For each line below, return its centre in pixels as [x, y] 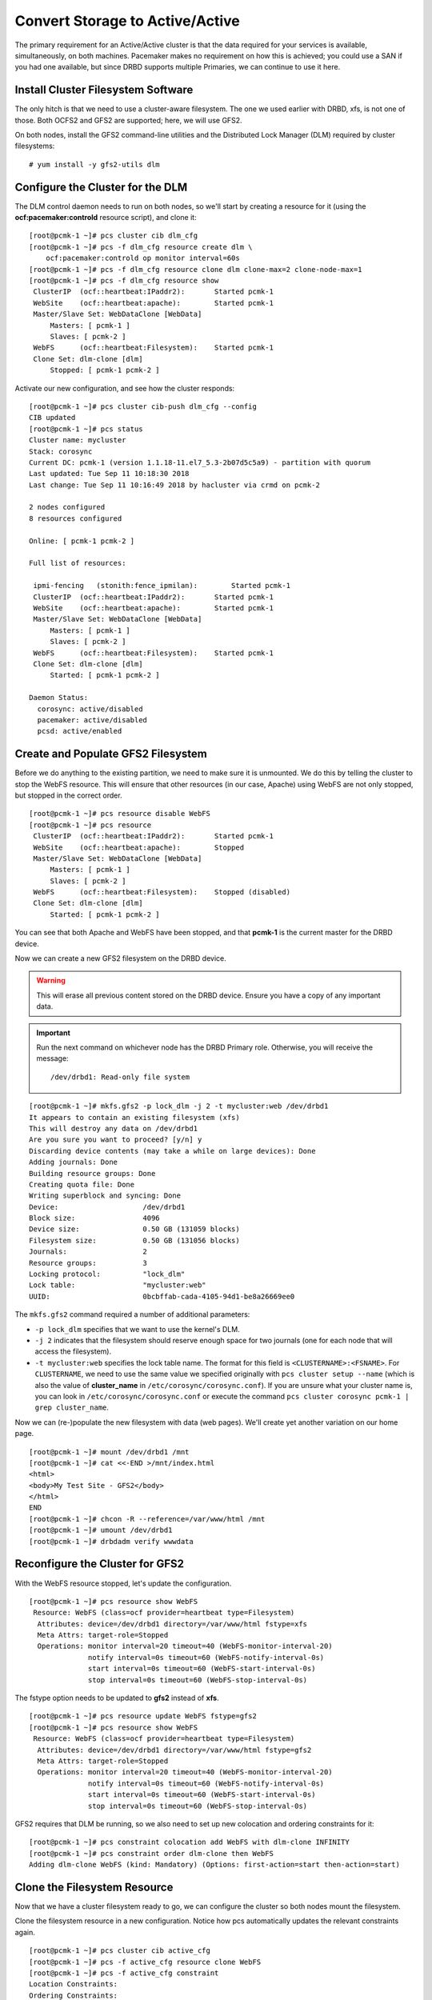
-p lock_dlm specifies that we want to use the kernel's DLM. [137, 1329]
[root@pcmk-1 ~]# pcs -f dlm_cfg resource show [124, 281]
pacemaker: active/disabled [92, 720]
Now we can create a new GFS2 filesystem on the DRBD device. [121, 958]
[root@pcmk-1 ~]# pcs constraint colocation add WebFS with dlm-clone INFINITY [189, 1842]
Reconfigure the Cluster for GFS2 [99, 1564]
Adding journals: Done [74, 1162]
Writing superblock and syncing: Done [105, 1196]
